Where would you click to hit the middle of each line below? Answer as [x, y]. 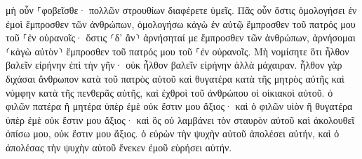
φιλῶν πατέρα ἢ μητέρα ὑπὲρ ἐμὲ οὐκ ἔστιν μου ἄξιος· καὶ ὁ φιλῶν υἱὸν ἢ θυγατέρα [179, 106]
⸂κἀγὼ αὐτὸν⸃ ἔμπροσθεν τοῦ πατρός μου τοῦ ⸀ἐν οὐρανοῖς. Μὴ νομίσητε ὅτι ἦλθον [177, 51]
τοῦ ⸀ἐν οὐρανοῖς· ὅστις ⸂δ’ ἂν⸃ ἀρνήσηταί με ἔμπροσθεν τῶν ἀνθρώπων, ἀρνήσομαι [181, 37]
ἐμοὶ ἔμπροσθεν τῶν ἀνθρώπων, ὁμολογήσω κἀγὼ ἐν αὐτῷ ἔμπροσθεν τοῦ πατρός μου [181, 23]
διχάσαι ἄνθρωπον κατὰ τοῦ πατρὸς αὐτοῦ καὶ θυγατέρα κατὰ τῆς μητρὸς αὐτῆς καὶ [175, 78]
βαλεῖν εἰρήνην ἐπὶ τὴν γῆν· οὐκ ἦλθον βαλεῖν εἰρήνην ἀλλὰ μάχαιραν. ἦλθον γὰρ [174, 65]
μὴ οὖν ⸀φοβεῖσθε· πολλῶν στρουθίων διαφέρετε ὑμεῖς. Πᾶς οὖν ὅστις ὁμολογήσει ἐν [181, 10]
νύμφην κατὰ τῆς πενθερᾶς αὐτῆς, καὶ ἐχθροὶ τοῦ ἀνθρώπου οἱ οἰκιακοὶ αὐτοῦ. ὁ [169, 92]
